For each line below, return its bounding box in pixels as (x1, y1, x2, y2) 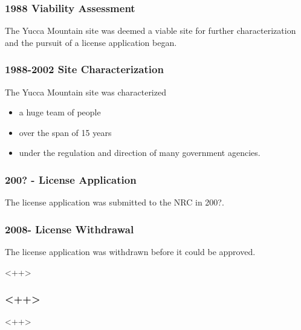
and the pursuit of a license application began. (5, 36, 177, 48)
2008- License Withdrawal (5, 221, 134, 236)
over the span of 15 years (19, 126, 112, 138)
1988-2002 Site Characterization (5, 62, 164, 77)
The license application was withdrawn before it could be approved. (5, 245, 256, 258)
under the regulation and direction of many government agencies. (19, 146, 261, 159)
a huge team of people (19, 106, 101, 118)
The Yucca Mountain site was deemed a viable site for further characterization (5, 24, 296, 37)
